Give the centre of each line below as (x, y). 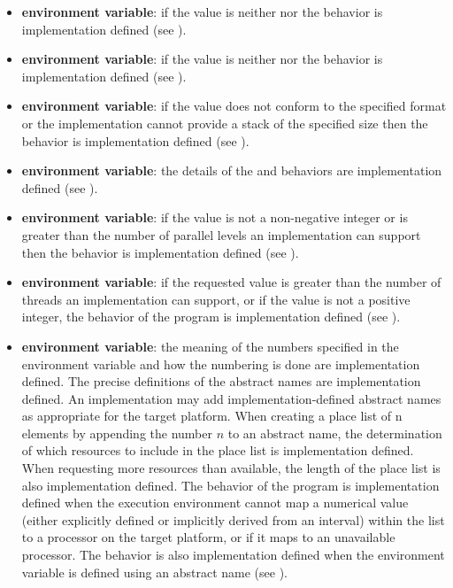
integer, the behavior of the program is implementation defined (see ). (211, 317)
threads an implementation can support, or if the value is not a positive (216, 299)
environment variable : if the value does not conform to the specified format (234, 106)
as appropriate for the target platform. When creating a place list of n (212, 416)
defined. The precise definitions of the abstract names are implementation (221, 381)
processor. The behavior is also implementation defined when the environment (233, 555)
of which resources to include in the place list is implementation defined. (218, 450)
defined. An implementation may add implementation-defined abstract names (231, 398)
